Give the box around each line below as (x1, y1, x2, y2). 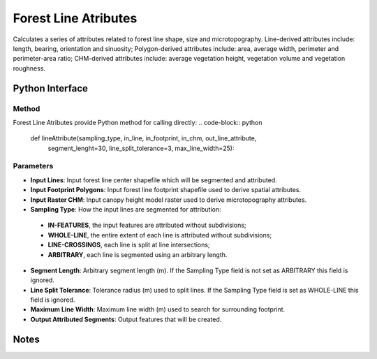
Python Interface (13, 82, 89, 94)
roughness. (13, 64, 45, 73)
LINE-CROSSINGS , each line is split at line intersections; (47, 241, 210, 249)
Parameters (13, 161, 54, 171)
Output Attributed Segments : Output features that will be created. (30, 315, 222, 323)
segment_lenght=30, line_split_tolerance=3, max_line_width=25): (47, 144, 235, 152)
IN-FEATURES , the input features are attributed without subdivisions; (47, 221, 247, 230)
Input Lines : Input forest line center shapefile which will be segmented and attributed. (30, 175, 277, 184)
